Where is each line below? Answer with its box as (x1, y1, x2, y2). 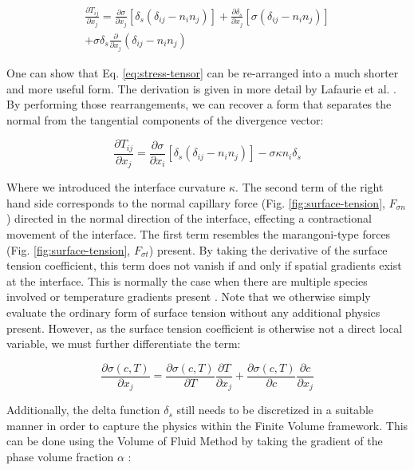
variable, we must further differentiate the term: (6, 335, 241, 352)
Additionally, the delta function (6, 401, 160, 418)
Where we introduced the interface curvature (6, 179, 226, 196)
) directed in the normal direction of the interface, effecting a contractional (6, 210, 372, 227)
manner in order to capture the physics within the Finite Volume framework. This (6, 417, 408, 433)
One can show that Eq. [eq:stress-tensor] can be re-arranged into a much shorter (6, 64, 399, 81)
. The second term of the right (235, 179, 384, 196)
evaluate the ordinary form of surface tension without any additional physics (6, 303, 380, 320)
